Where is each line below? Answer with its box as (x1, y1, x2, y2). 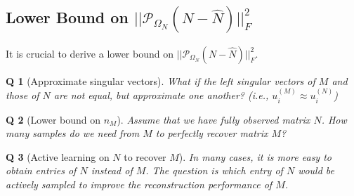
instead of (91, 163, 133, 178)
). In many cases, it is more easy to (178, 149, 332, 164)
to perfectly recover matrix (155, 126, 268, 141)
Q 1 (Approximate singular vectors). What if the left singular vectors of (6, 73, 315, 88)
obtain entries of (6, 163, 77, 178)
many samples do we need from (6, 126, 140, 141)
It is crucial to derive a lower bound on (6, 46, 173, 60)
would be (298, 163, 335, 178)
